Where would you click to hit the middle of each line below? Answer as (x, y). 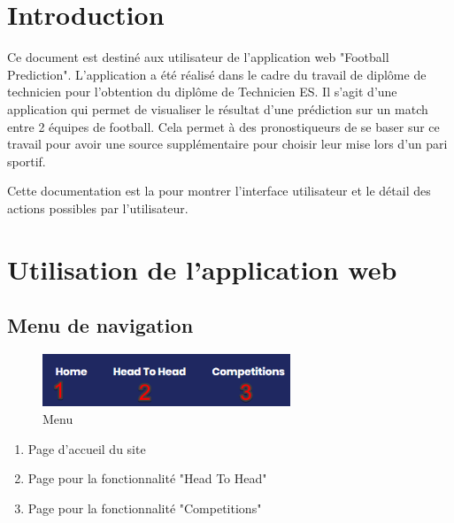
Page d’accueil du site (87, 448)
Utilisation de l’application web (202, 269)
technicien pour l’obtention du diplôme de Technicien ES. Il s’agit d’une (202, 92)
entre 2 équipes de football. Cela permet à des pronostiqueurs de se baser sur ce (223, 126)
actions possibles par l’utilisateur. (98, 208)
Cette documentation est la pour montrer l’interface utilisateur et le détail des (219, 191)
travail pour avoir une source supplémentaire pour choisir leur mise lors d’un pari (227, 144)
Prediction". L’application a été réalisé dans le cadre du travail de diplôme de (217, 74)
